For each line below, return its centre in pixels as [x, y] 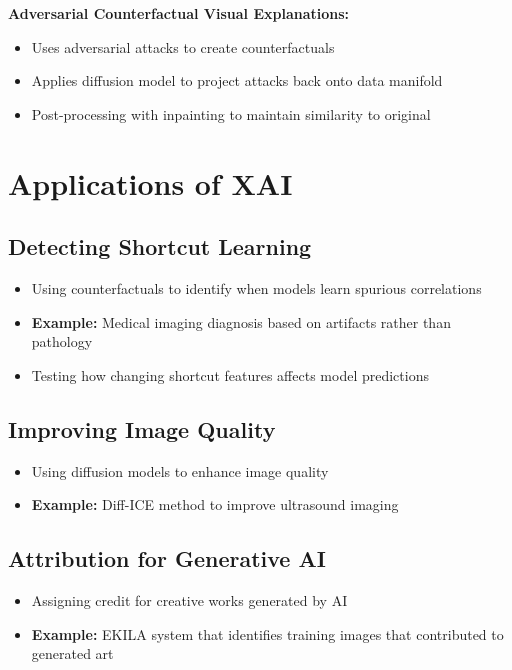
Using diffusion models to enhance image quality [180, 470]
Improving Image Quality [142, 428]
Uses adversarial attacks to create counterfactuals [183, 46]
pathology [62, 341]
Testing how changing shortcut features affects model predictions [230, 374]
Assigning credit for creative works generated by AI [189, 599]
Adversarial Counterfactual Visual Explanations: [179, 13]
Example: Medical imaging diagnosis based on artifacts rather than [241, 321]
